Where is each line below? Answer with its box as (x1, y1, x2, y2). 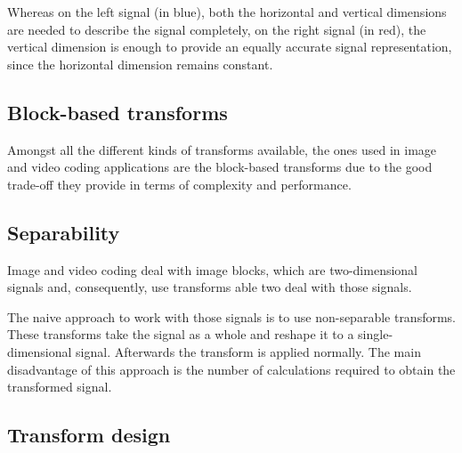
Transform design (7, 421, 171, 449)
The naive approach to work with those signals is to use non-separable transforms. (7, 307, 457, 326)
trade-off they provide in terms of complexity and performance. (7, 174, 352, 193)
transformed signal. (7, 377, 112, 396)
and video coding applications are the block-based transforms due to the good (7, 158, 433, 176)
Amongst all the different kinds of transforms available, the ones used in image (7, 140, 437, 158)
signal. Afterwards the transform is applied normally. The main (76, 342, 421, 360)
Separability (7, 218, 120, 246)
